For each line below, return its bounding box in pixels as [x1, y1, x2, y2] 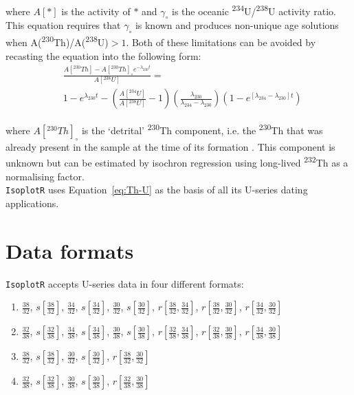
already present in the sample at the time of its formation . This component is [5, 139, 335, 153]
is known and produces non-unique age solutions [135, 18, 339, 32]
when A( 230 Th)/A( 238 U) [5, 33, 109, 49]
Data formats [5, 236, 134, 264]
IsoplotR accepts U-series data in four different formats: [5, 276, 244, 290]
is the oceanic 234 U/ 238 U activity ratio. [172, 2, 336, 18]
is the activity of [61, 3, 131, 18]
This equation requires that [5, 18, 121, 32]
